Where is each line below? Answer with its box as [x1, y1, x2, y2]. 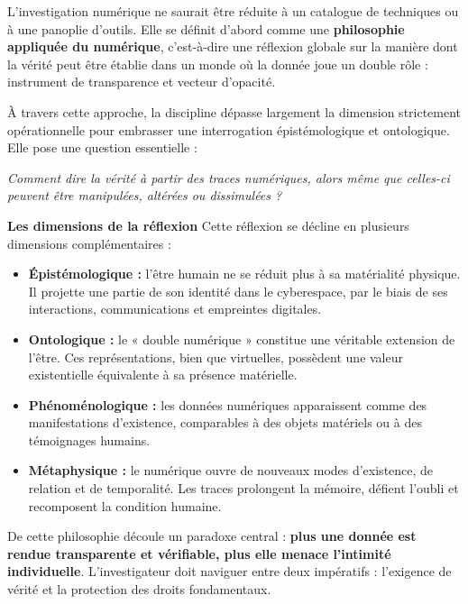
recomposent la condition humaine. [28, 496, 222, 515]
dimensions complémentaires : [7, 233, 171, 252]
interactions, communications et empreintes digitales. [28, 299, 322, 318]
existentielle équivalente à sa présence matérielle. [28, 365, 298, 384]
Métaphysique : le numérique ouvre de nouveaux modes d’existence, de [28, 461, 434, 480]
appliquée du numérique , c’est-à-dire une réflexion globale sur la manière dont [7, 37, 458, 56]
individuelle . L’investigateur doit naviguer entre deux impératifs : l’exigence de [7, 562, 452, 581]
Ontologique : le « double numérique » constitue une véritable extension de [28, 329, 455, 348]
